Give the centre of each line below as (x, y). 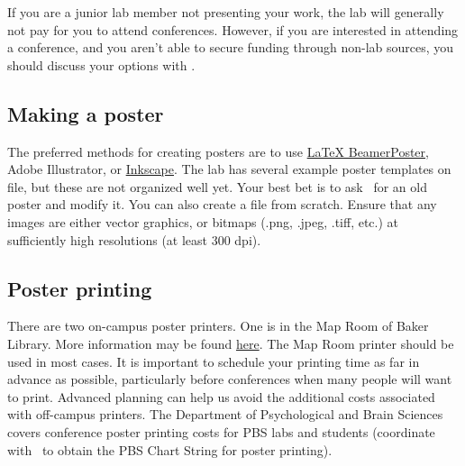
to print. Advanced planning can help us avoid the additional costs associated (221, 396)
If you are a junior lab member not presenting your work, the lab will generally (226, 12)
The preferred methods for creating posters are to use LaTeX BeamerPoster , (218, 151)
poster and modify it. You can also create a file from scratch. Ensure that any (222, 204)
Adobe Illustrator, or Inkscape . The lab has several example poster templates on (229, 169)
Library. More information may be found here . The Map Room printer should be (231, 343)
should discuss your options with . (101, 64)
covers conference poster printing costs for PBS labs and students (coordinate (221, 431)
